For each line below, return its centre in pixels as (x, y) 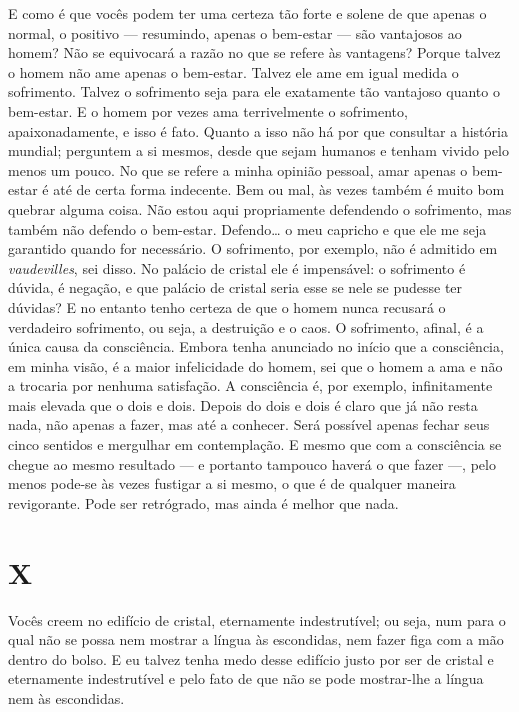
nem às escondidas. (66, 697)
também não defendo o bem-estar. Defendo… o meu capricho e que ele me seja (247, 228)
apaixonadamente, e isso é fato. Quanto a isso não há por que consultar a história (258, 130)
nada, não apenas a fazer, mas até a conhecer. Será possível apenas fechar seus (249, 424)
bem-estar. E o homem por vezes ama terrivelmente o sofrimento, (208, 110)
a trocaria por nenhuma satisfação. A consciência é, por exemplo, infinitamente (250, 385)
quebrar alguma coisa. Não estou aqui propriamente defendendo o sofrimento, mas (260, 208)
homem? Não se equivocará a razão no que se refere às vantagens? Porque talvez (254, 52)
